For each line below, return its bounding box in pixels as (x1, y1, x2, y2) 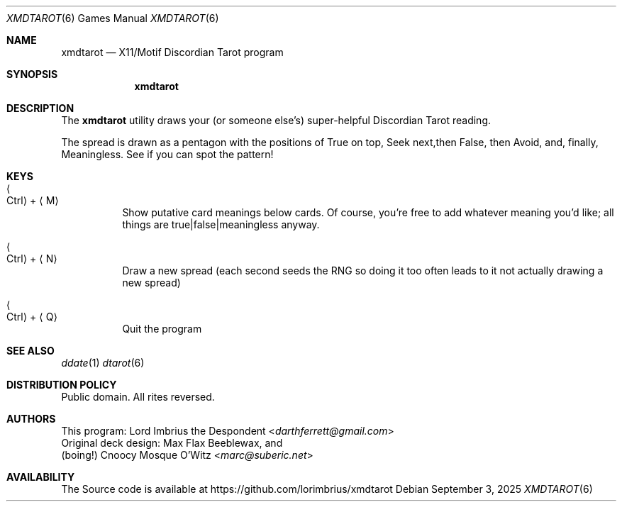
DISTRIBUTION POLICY (6, 379, 117, 391)
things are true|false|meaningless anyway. (122, 218, 320, 230)
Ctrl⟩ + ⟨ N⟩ (6, 252, 57, 264)
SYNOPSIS (6, 68, 58, 80)
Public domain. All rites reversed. (61, 391, 215, 403)
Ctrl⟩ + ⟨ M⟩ (6, 194, 59, 206)
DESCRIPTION (6, 102, 74, 114)
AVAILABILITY (6, 471, 75, 483)
